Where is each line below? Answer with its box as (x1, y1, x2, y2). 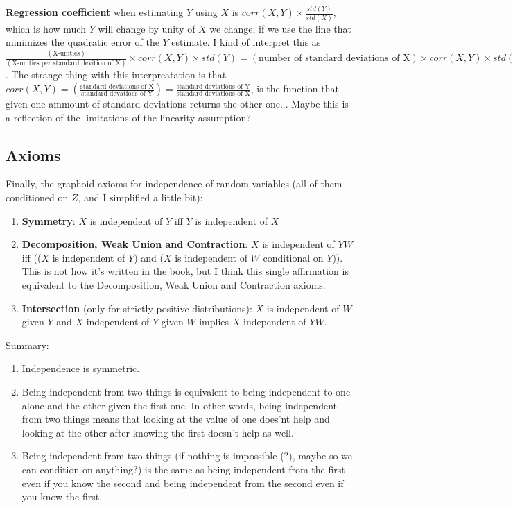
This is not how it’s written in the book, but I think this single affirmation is (21, 264, 349, 278)
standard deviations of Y (176, 83, 250, 90)
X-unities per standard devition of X (12, 60, 121, 67)
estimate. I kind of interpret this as (171, 35, 321, 49)
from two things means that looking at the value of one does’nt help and (21, 412, 330, 426)
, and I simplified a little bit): (78, 190, 203, 205)
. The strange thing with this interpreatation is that (6, 67, 227, 82)
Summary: (6, 337, 49, 352)
